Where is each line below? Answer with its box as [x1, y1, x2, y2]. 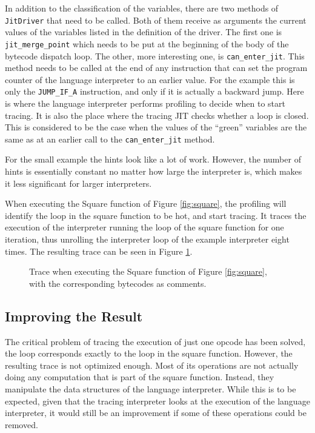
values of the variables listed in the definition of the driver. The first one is [5, 25, 282, 38]
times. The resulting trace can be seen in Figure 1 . [5, 244, 193, 257]
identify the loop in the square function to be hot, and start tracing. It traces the [5, 209, 307, 221]
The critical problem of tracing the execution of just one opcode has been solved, [5, 335, 306, 347]
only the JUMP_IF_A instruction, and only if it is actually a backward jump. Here [5, 85, 304, 98]
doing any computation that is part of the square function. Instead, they [5, 371, 274, 383]
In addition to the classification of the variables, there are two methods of [5, 2, 279, 14]
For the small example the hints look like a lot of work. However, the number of [5, 153, 301, 166]
